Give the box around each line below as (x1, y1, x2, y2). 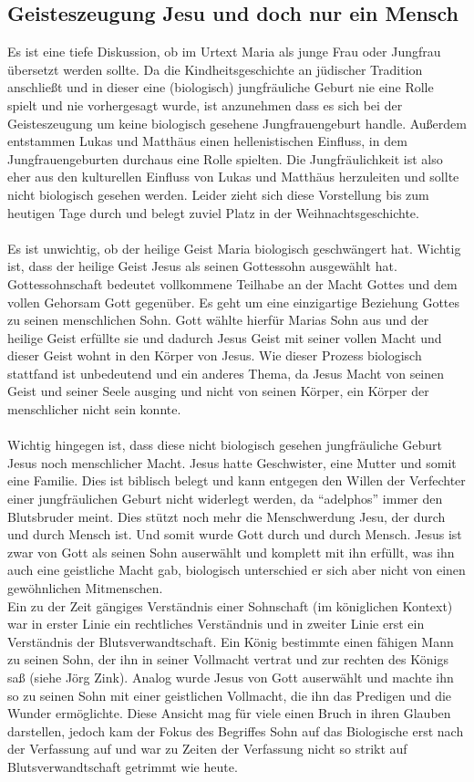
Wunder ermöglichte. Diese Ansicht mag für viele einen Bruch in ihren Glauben (7, 704, 451, 723)
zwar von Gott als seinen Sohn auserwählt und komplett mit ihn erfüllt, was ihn (7, 542, 455, 561)
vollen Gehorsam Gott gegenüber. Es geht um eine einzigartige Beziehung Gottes (7, 292, 460, 311)
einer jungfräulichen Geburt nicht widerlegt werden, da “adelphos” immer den (7, 489, 443, 508)
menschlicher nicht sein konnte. (7, 400, 181, 419)
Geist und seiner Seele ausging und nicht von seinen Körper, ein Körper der (7, 381, 429, 401)
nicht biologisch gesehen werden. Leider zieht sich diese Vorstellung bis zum (7, 184, 429, 203)
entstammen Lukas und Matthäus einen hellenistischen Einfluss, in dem (7, 131, 407, 151)
